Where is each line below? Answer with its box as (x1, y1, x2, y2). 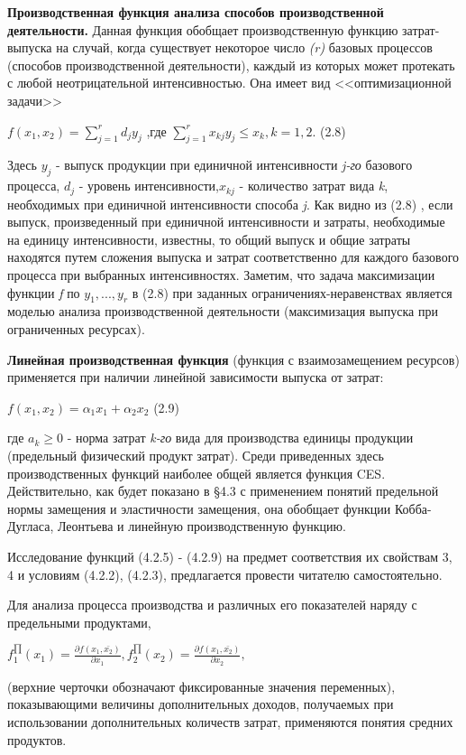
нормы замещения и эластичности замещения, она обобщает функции (7, 499, 391, 517)
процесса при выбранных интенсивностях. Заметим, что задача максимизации (7, 265, 435, 284)
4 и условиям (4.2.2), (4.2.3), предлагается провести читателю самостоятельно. (7, 564, 443, 583)
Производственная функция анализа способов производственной (7, 3, 384, 21)
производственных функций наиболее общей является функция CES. (7, 463, 386, 482)
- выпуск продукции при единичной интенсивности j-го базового (55, 155, 413, 174)
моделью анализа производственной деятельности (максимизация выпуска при (7, 302, 438, 321)
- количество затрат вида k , (239, 176, 388, 195)
